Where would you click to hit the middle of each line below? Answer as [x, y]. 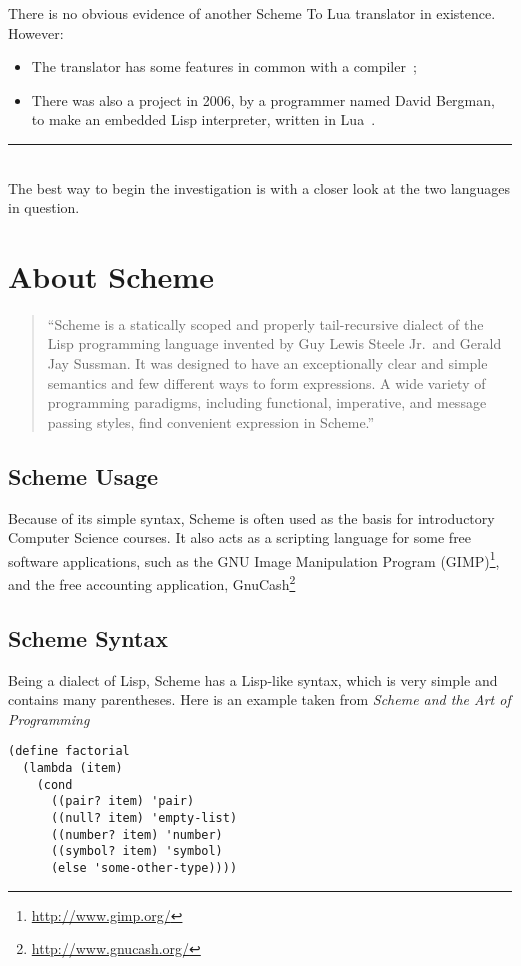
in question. [44, 207]
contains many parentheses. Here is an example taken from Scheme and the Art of [259, 699]
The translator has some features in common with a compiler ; [224, 66]
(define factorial [69, 751]
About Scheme [111, 275]
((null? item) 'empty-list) [144, 817]
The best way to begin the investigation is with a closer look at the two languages [259, 187]
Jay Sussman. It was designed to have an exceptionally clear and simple [267, 363]
